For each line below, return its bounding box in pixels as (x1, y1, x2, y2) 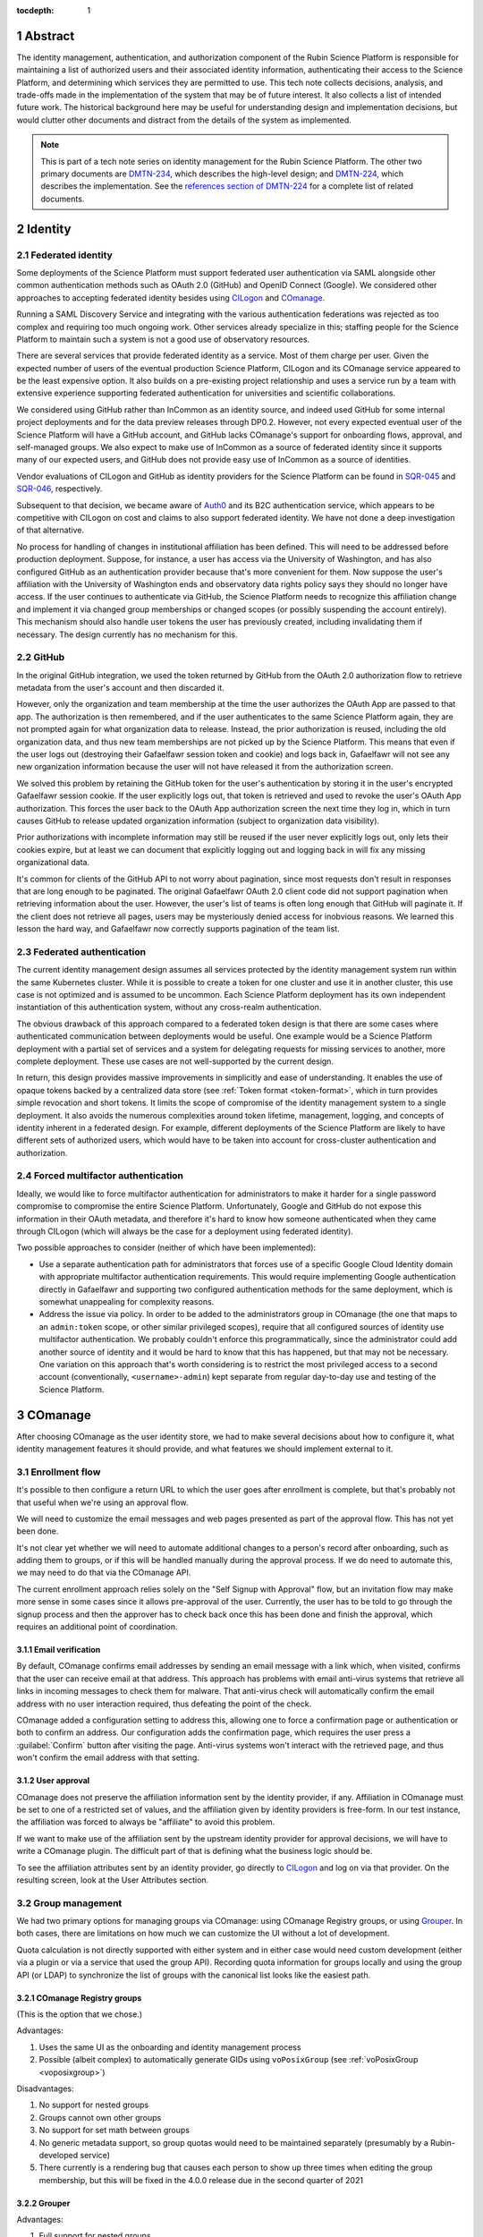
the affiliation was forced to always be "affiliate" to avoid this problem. (16, 1816, 275, 1827)
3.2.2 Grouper (16, 2198, 71, 2208)
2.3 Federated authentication (16, 945, 147, 957)
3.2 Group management (16, 1897, 123, 1910)
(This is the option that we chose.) (16, 2009, 143, 2020)
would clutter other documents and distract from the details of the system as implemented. (16, 115, 352, 125)
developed (38, 2149, 79, 2160)
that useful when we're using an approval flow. (16, 1497, 189, 1508)
